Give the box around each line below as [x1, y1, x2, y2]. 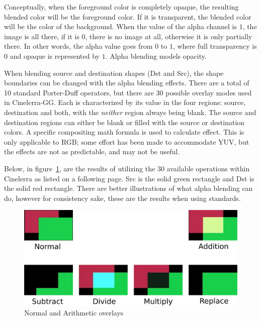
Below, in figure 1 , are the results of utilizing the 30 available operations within [4, 163, 250, 173]
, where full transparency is [172, 41, 257, 51]
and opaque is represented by [10, 50, 100, 61]
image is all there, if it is [4, 31, 79, 41]
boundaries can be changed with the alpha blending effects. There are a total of [4, 77, 249, 88]
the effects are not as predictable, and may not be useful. [4, 146, 180, 157]
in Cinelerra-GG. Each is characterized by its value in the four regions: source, [4, 97, 246, 108]
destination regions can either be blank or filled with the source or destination [4, 117, 245, 127]
